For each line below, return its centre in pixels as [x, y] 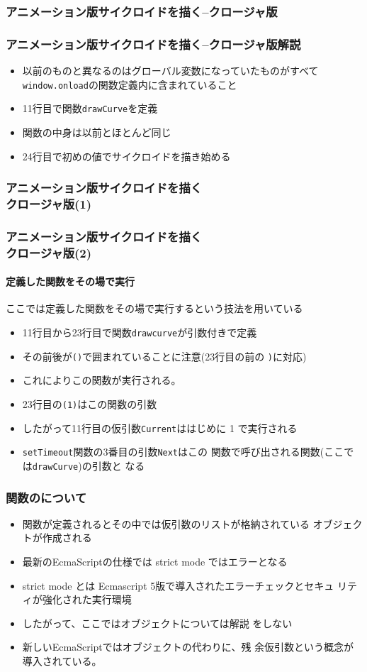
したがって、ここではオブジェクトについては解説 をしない [157, 623]
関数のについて [46, 497]
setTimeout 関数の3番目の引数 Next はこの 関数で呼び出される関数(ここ [183, 452]
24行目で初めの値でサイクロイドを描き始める [126, 156]
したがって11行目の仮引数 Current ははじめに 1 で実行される [160, 428]
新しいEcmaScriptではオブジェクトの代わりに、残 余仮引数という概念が [188, 647]
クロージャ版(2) [49, 252]
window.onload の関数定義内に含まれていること [130, 84]
